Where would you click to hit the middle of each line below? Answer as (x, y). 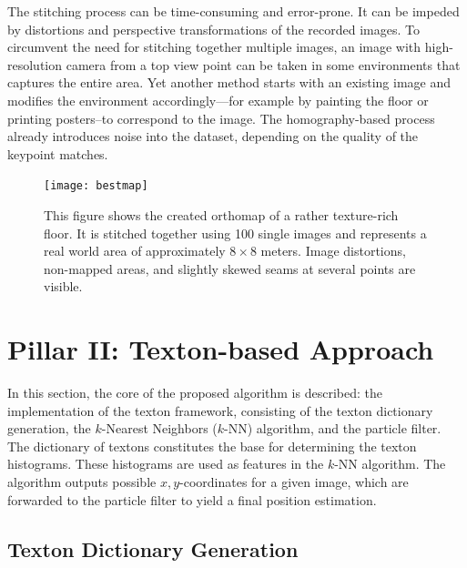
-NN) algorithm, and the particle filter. (333, 428)
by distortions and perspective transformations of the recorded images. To (213, 29)
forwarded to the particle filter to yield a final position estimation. (192, 499)
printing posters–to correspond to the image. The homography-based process (221, 118)
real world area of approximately (135, 251)
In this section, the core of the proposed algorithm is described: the (195, 393)
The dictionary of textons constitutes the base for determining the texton (212, 446)
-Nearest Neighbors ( (159, 428)
